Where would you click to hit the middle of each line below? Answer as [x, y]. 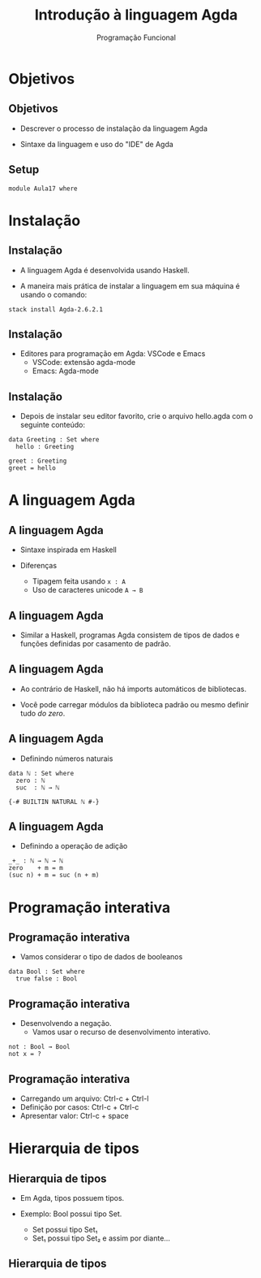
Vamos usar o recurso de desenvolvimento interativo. [121, 1032]
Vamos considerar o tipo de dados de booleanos [101, 957]
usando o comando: [53, 294]
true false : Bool [47, 979]
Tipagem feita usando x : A [79, 581]
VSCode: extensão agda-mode [84, 363]
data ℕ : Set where [41, 773]
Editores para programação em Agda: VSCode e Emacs [113, 354]
